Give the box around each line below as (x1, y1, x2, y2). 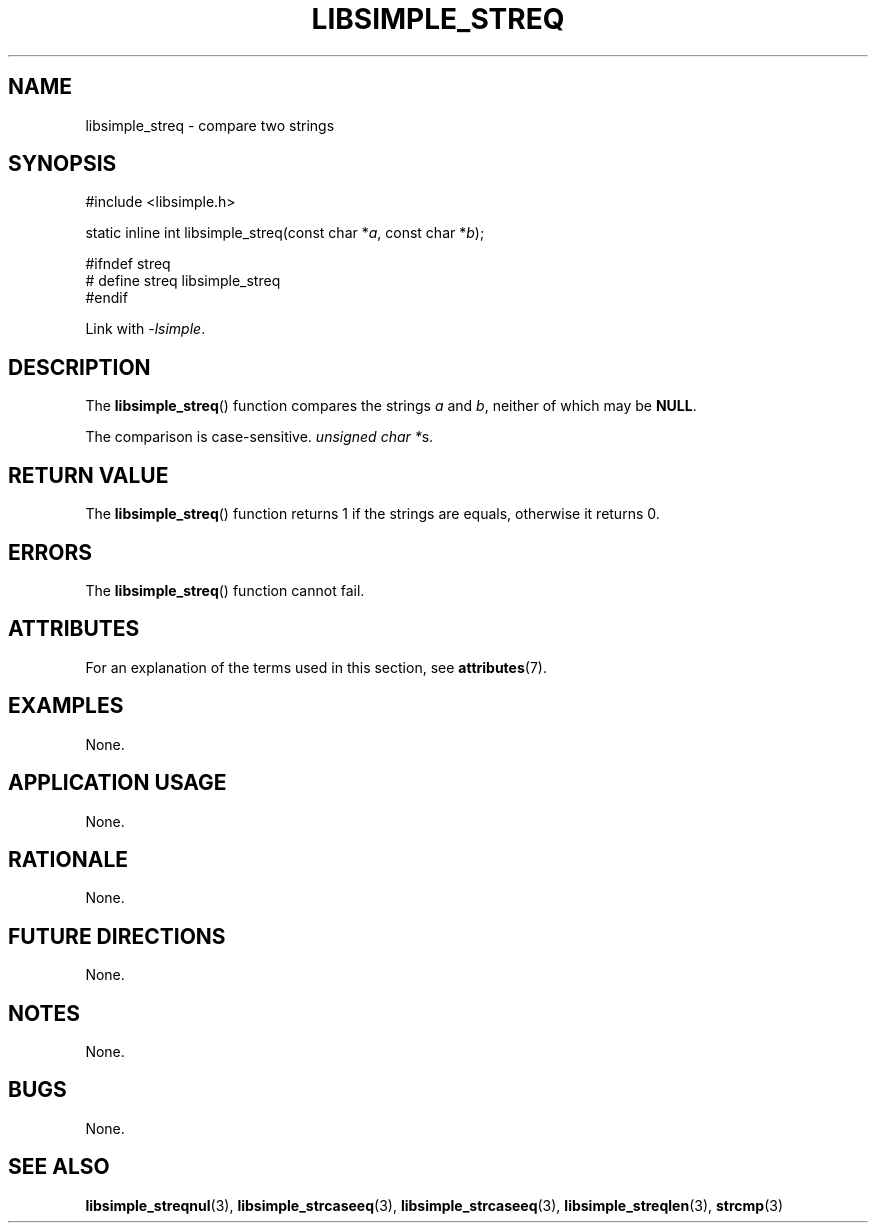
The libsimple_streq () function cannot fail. (85, 581, 365, 599)
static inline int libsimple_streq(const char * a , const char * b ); (85, 224, 485, 242)
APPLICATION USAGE (8, 770, 227, 796)
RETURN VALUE (8, 462, 169, 488)
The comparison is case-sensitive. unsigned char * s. (85, 428, 434, 446)
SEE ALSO (8, 1154, 110, 1180)
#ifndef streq (85, 255, 171, 273)
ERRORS (8, 539, 93, 565)
